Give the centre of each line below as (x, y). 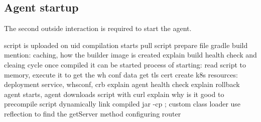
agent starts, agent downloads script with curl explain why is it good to (114, 94)
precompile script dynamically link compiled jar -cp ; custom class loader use (122, 104)
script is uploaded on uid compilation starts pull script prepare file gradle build (126, 45)
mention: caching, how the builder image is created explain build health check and (130, 55)
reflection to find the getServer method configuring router (93, 113)
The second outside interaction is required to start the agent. (98, 28)
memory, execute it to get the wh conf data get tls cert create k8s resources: (121, 74)
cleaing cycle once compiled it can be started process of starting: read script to (125, 64)
